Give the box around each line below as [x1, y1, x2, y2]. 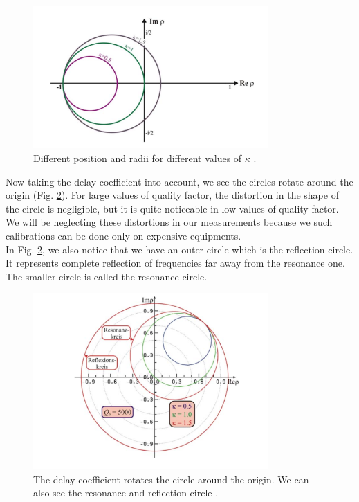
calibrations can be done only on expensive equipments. [6, 228, 241, 242]
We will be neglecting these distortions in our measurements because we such [6, 215, 333, 229]
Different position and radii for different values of [33, 150, 242, 165]
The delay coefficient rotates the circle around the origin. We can [33, 472, 309, 486]
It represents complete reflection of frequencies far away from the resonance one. [6, 256, 345, 270]
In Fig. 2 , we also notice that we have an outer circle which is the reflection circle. [6, 242, 353, 256]
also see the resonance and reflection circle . [33, 485, 219, 500]
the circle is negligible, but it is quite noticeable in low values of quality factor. [6, 201, 339, 215]
